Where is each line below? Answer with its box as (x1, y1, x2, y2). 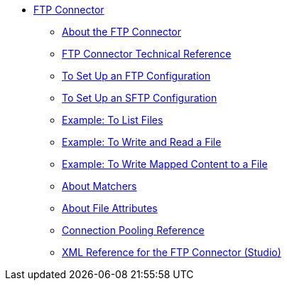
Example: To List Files (62, 114, 163, 126)
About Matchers (62, 180, 137, 192)
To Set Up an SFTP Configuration (62, 92, 217, 104)
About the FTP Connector (62, 26, 181, 38)
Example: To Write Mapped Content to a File (62, 158, 268, 170)
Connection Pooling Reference (62, 224, 205, 236)
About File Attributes (62, 202, 158, 214)
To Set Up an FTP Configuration (62, 70, 211, 82)
